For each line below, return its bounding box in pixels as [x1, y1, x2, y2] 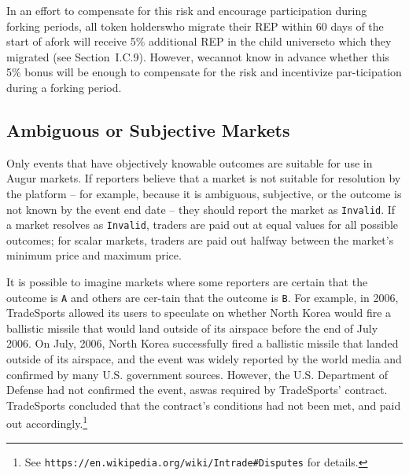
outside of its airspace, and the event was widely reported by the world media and [6, 351, 402, 367]
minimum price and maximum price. [6, 247, 182, 263]
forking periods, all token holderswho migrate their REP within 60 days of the [6, 17, 384, 34]
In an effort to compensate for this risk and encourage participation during [6, 2, 367, 18]
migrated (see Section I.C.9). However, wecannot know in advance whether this [6, 48, 390, 64]
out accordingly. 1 [6, 413, 88, 432]
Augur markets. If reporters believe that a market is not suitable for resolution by [6, 170, 401, 186]
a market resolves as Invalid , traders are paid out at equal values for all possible [6, 216, 399, 233]
